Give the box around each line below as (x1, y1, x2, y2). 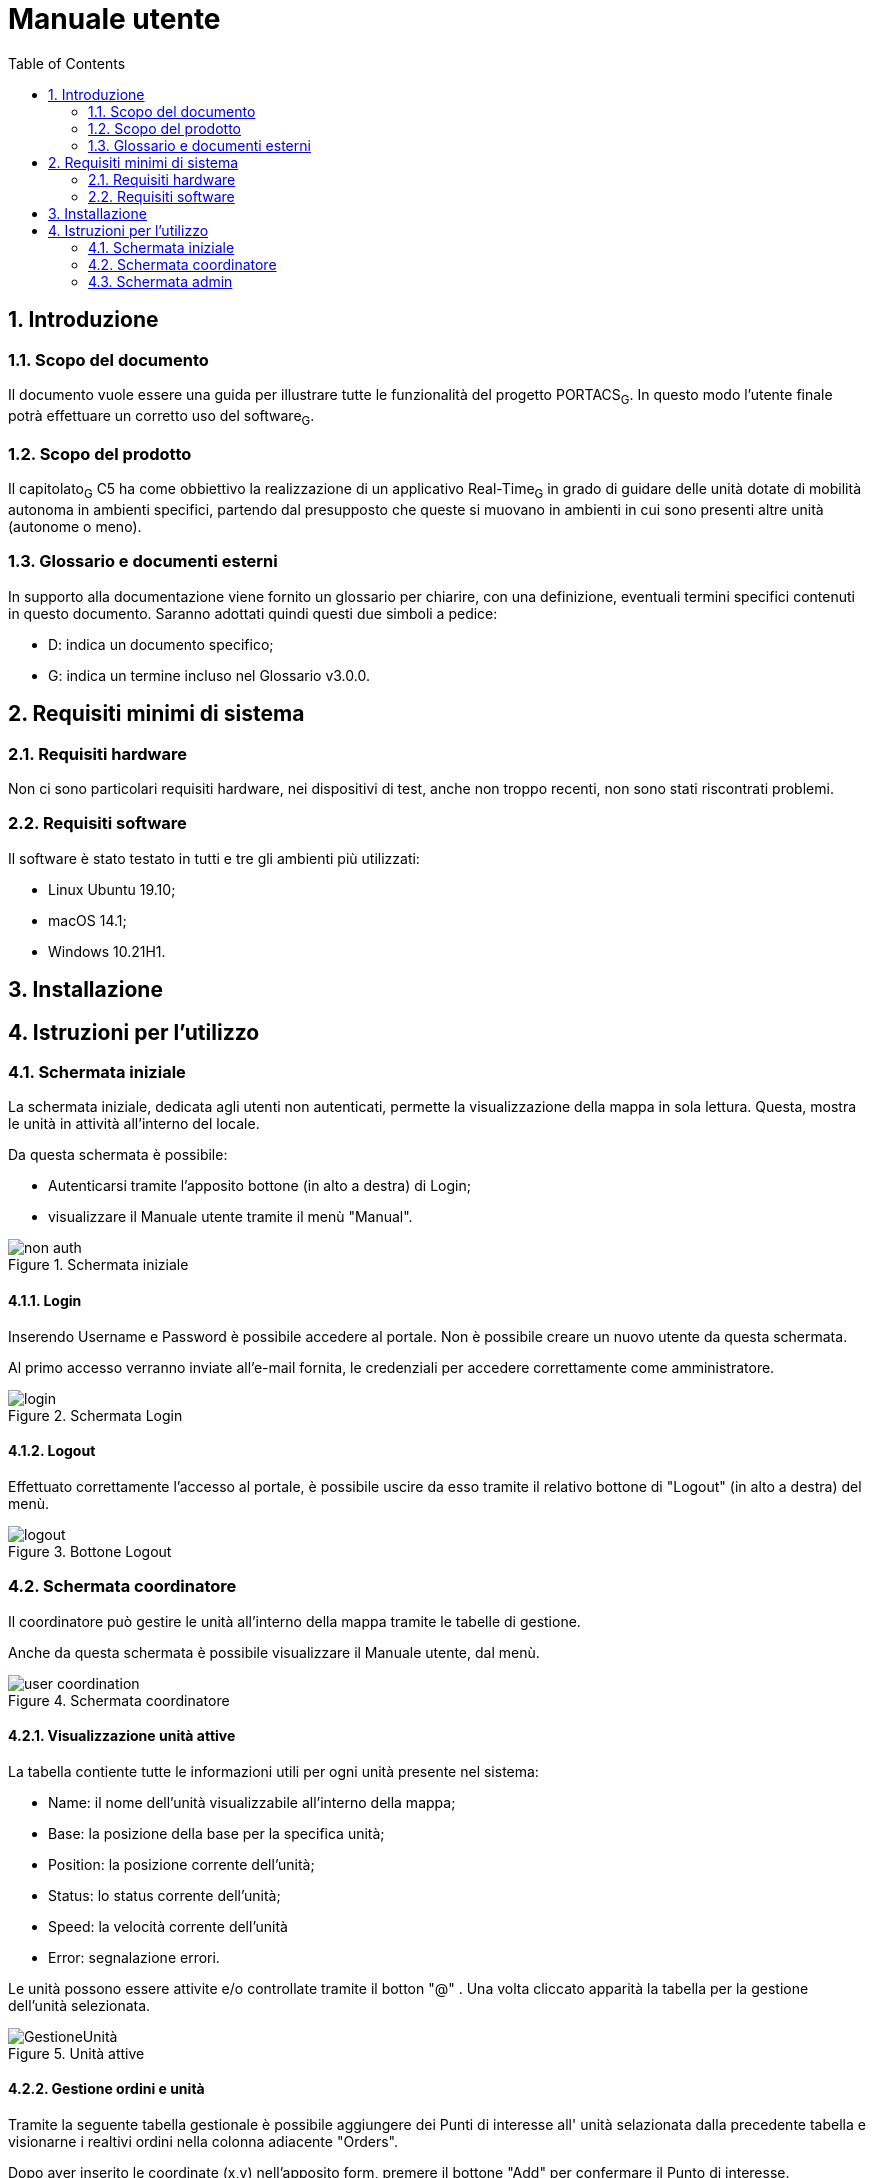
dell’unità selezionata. (8, 1996, 151, 2014)
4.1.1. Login (8, 1292, 82, 1310)
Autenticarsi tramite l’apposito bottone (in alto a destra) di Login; (48, 1177, 471, 1195)
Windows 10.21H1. (48, 942, 166, 960)
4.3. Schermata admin (88, 272, 233, 290)
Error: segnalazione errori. (48, 1948, 220, 1966)
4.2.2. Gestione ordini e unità (8, 2080, 205, 2098)
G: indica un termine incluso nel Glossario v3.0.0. (48, 666, 370, 684)
